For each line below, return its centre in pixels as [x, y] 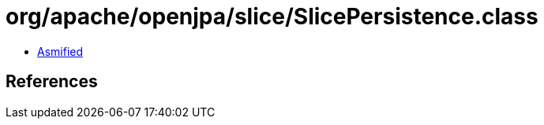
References [52, 82]
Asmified [60, 51]
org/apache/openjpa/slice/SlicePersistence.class [272, 17]
